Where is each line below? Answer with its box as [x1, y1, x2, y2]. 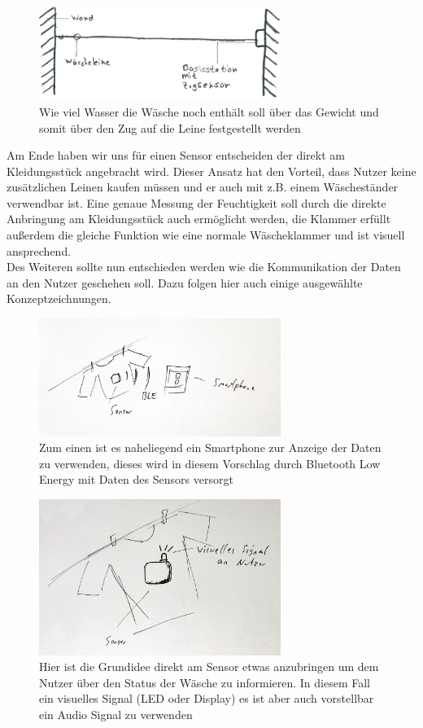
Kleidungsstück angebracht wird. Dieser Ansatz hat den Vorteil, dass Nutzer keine [7, 162, 416, 179]
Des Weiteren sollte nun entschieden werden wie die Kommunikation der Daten [7, 258, 401, 275]
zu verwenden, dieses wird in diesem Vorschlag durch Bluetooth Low [39, 454, 381, 471]
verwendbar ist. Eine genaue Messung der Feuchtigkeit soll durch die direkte [7, 194, 386, 211]
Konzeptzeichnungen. [7, 290, 111, 307]
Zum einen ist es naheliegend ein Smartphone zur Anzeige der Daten [39, 439, 382, 456]
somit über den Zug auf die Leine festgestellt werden [39, 119, 301, 136]
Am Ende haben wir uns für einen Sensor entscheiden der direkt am [7, 147, 345, 164]
